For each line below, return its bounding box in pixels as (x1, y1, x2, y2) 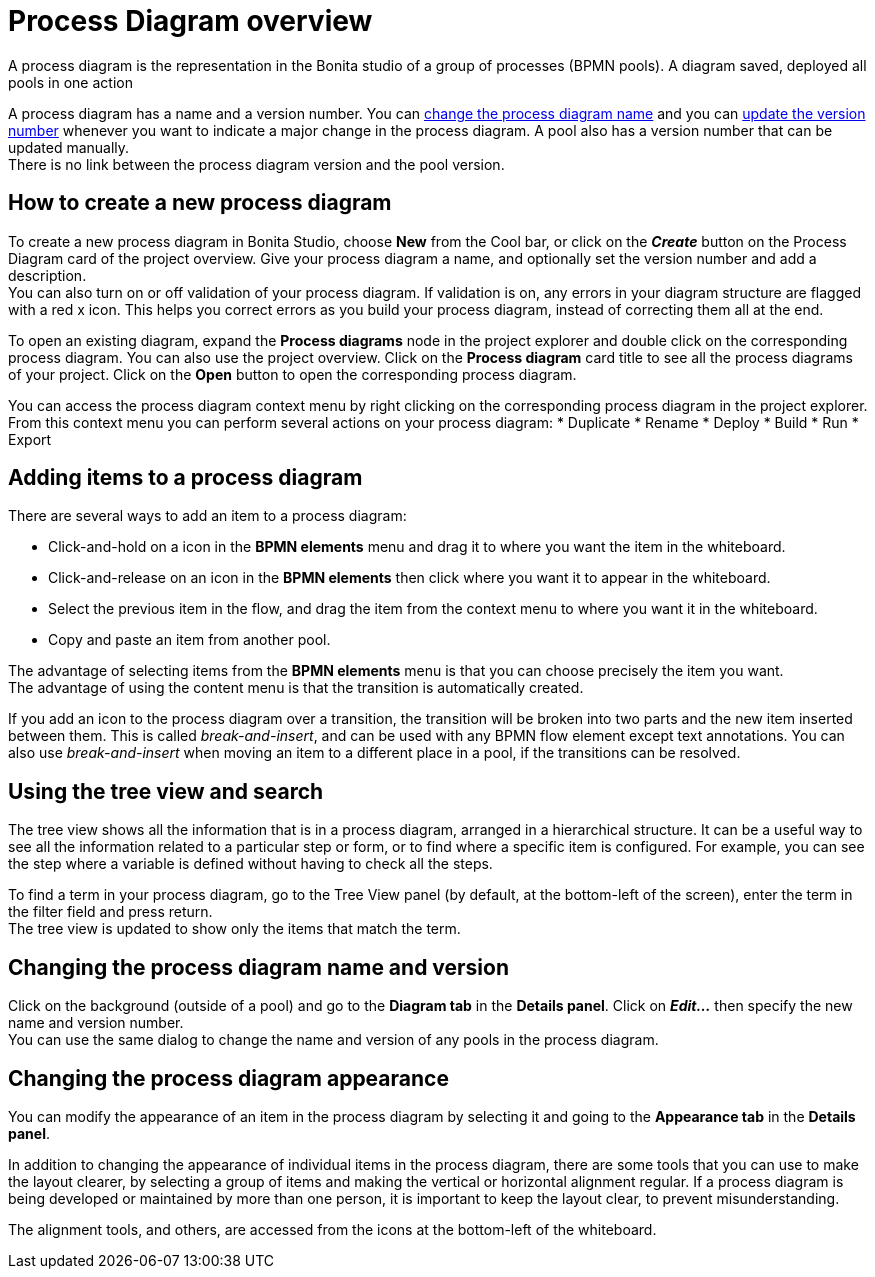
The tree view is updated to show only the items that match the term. (8, 920, 461, 938)
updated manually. (8, 138, 130, 156)
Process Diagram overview (8, 4, 373, 38)
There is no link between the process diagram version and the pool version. (8, 155, 505, 173)
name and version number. (8, 1014, 184, 1032)
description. (8, 266, 87, 284)
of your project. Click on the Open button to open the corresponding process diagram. (8, 365, 577, 383)
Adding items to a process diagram (8, 465, 363, 491)
